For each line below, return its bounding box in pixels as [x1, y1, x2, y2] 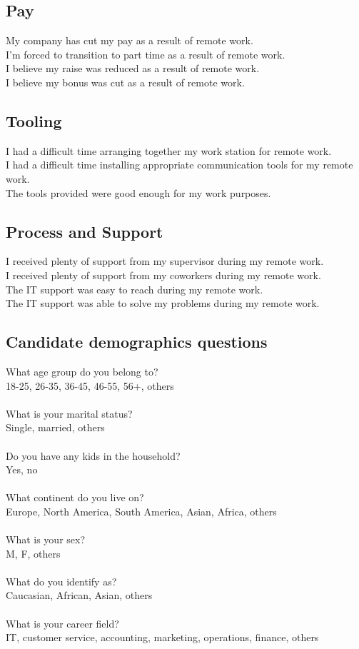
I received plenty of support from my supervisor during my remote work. [6, 253, 324, 268]
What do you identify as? [6, 573, 117, 588]
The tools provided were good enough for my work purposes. [6, 185, 271, 200]
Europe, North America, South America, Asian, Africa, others [6, 503, 277, 518]
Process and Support [6, 220, 163, 242]
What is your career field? [6, 615, 119, 630]
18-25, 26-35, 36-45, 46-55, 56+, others [6, 378, 174, 393]
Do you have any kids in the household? [6, 448, 181, 463]
